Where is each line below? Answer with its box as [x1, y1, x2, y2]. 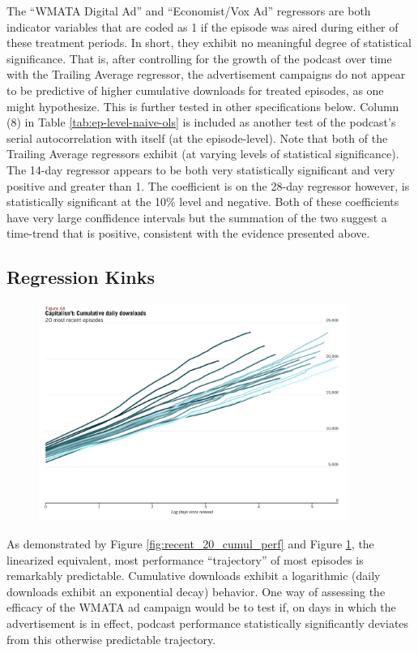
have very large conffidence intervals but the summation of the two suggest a [6, 208, 387, 226]
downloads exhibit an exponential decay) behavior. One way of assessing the [6, 582, 386, 599]
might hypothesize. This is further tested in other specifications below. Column [6, 97, 399, 114]
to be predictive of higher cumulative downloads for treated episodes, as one [6, 81, 384, 98]
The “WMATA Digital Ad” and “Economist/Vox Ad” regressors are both [6, 2, 371, 19]
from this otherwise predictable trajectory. [6, 630, 216, 647]
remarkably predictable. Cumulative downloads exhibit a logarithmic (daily [6, 567, 381, 584]
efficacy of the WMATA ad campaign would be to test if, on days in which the [6, 599, 396, 616]
